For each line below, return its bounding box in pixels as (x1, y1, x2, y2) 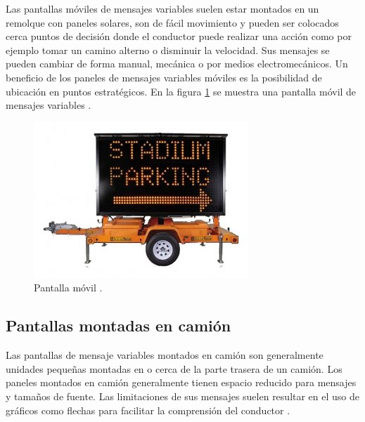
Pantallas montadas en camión (6, 315, 231, 336)
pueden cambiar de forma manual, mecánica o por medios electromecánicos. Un (6, 56, 348, 71)
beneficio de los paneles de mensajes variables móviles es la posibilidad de (6, 70, 322, 84)
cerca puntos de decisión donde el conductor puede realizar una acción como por (6, 29, 352, 44)
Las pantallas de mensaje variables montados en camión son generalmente (6, 348, 324, 362)
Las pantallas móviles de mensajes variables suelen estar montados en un (6, 1, 319, 15)
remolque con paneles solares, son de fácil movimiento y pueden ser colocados (6, 15, 339, 29)
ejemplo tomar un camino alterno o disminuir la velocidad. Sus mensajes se (6, 42, 330, 57)
